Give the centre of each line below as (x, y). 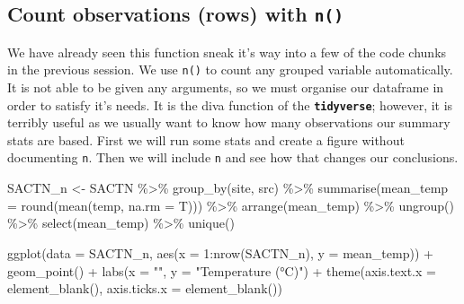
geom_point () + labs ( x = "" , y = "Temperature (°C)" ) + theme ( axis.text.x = (222, 270)
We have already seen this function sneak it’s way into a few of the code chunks (227, 52)
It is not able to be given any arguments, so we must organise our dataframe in (226, 87)
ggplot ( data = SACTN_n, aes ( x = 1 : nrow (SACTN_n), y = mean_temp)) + (220, 252)
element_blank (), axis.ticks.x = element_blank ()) (145, 288)
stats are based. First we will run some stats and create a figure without (206, 139)
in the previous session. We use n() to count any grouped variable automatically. (230, 69)
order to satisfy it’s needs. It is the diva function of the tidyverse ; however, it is (230, 104)
